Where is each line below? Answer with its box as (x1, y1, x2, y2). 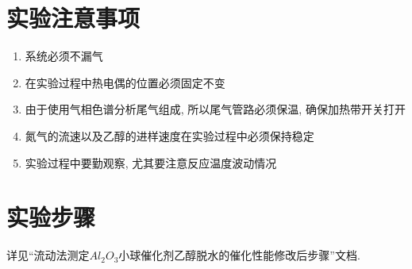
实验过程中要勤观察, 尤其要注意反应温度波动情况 (25, 154, 277, 171)
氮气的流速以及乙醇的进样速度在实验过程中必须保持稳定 (25, 127, 314, 144)
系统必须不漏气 (25, 48, 103, 64)
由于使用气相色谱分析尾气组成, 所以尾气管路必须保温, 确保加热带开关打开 (25, 101, 406, 117)
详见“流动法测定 (6, 247, 90, 263)
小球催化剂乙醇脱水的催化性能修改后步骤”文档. (118, 247, 360, 263)
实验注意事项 (6, 2, 141, 34)
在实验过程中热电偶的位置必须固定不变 (25, 74, 225, 90)
